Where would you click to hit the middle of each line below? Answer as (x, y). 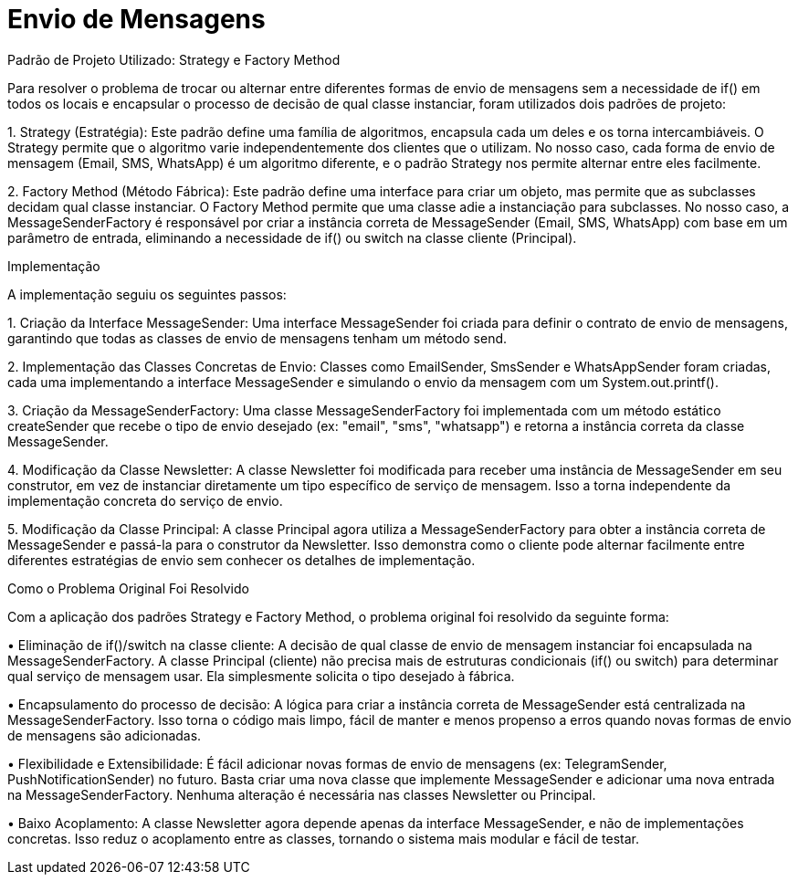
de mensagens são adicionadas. (105, 735)
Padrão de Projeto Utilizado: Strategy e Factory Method (174, 59)
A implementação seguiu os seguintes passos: (147, 294)
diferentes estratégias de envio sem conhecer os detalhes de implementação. (241, 560)
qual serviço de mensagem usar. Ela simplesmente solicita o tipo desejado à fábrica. (261, 676)
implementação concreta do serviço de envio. (145, 500)
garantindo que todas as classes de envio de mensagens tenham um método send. (257, 338)
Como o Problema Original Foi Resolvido (128, 588)
